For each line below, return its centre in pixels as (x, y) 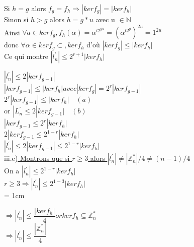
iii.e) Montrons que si (37, 158)
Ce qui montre (26, 56)
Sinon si (16, 19)
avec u (105, 19)
